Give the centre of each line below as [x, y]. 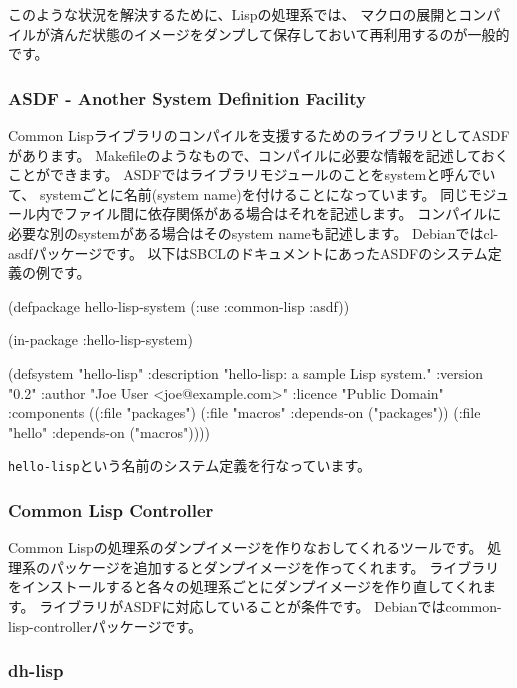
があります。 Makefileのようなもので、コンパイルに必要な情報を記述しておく [258, 154]
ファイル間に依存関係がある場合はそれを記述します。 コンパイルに [282, 213]
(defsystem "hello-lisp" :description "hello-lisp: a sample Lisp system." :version [246, 372]
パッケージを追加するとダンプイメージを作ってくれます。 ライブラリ [274, 566]
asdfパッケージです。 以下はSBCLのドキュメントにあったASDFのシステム [248, 252]
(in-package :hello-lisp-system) [100, 339]
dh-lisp [36, 670]
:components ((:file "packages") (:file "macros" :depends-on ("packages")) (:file [244, 412]
